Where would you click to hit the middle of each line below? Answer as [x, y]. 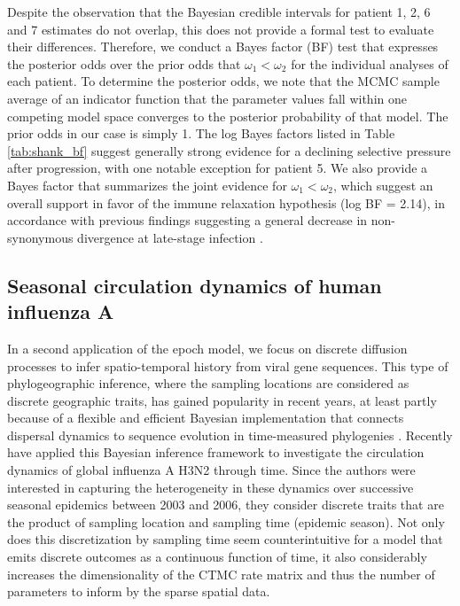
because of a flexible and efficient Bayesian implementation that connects [206, 418]
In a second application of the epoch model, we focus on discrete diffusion [207, 348]
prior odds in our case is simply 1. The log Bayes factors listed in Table [201, 133]
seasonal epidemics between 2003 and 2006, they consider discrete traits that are [226, 505]
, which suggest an [383, 185]
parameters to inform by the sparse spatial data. [139, 591]
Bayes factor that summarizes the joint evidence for [147, 185]
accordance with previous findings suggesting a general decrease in [187, 220]
